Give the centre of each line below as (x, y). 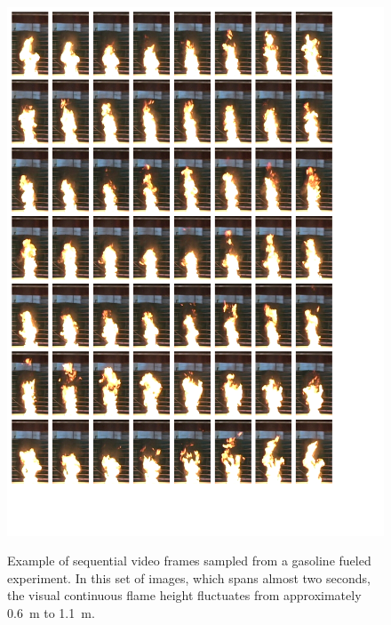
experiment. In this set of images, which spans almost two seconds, (189, 577)
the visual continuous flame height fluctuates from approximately (184, 595)
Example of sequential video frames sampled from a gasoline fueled (189, 561)
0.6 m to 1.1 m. (51, 613)
